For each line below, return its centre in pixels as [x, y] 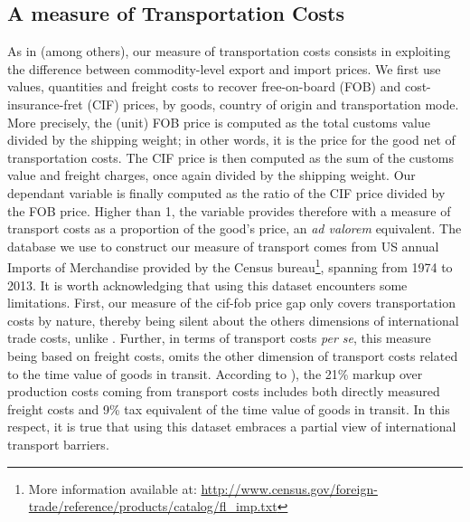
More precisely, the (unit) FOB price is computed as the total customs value [219, 122]
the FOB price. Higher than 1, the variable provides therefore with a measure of [229, 210]
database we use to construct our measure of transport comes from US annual [223, 246]
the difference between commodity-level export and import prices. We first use [224, 68]
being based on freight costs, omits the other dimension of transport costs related [233, 355]
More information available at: [113, 488]
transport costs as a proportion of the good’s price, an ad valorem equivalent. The [235, 228]
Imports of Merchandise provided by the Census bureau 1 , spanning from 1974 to [230, 266]
